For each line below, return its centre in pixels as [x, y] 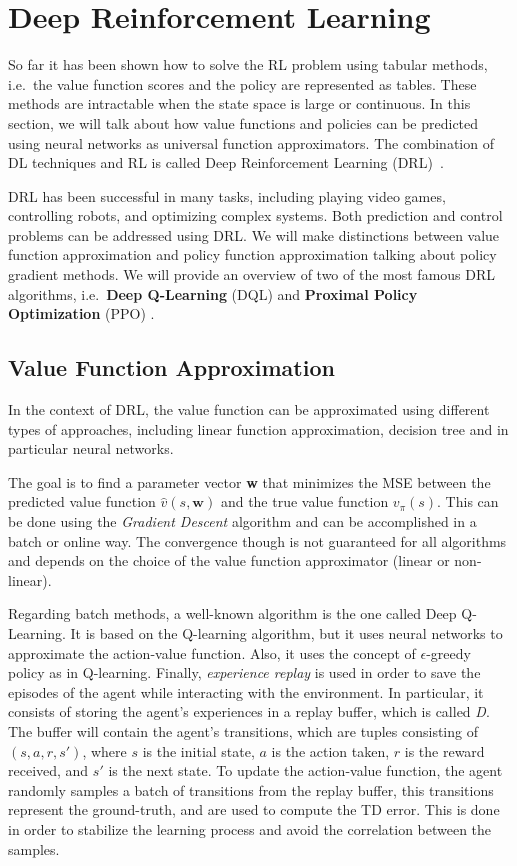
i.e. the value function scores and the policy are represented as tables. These [242, 83]
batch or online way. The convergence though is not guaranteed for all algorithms [257, 540]
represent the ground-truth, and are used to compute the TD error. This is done [254, 809]
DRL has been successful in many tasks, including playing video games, [227, 195]
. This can [468, 501]
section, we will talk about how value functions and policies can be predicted [243, 122]
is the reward [444, 750]
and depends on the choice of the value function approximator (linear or [229, 560]
